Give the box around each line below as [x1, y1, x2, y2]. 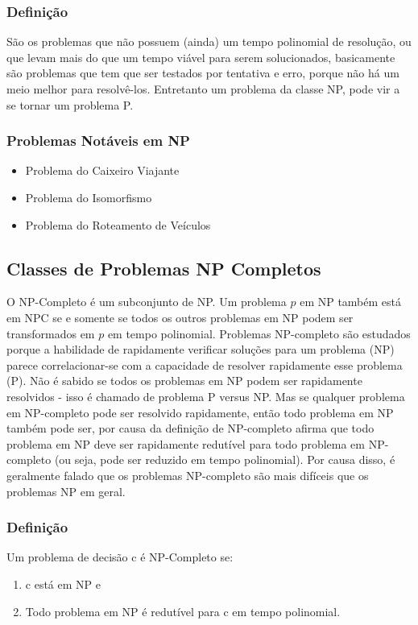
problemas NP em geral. [6, 482, 126, 499]
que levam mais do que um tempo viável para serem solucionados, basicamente [6, 48, 395, 65]
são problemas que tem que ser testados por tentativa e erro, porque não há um [6, 64, 399, 81]
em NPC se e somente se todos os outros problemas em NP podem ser [6, 308, 354, 325]
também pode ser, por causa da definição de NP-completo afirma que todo [6, 420, 375, 437]
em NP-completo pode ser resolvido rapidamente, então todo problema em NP [6, 404, 394, 420]
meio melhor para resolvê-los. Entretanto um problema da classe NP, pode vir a [6, 81, 400, 97]
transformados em [6, 325, 95, 341]
